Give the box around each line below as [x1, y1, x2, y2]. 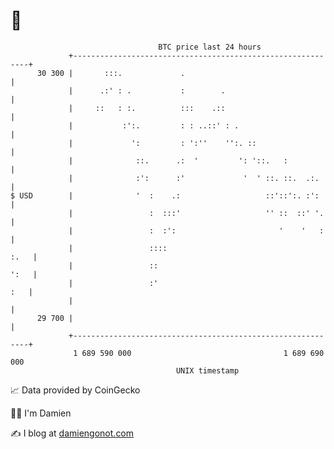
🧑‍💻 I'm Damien [10, 407, 72, 419]
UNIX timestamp [175, 365, 240, 376]
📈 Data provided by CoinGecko [10, 384, 141, 396]
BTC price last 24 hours [158, 42, 262, 52]
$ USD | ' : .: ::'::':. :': [10, 190, 320, 201]
